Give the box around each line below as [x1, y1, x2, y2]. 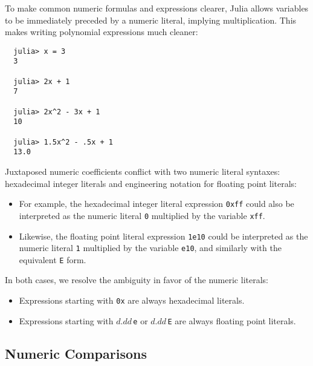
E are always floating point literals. [167, 314, 296, 327]
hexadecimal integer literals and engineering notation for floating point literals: [5, 177, 297, 189]
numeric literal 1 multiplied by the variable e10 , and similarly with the [19, 241, 282, 254]
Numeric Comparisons [5, 344, 147, 362]
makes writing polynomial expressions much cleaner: [5, 25, 198, 38]
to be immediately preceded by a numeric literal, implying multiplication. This [5, 13, 297, 26]
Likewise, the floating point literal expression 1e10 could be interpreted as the [19, 229, 308, 242]
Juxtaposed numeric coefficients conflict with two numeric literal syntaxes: [5, 165, 280, 177]
